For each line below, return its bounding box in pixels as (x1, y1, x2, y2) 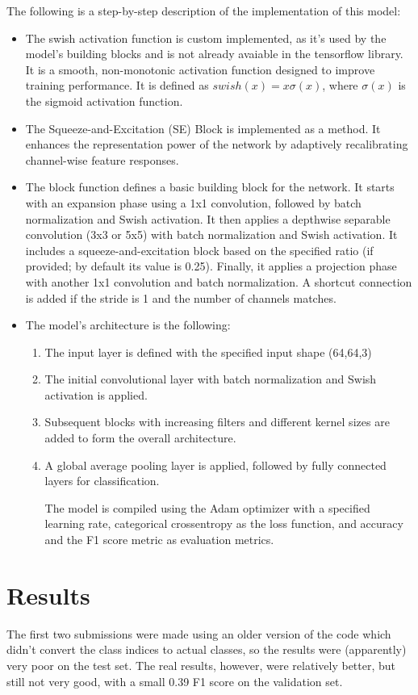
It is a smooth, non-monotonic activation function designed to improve (25, 61, 375, 77)
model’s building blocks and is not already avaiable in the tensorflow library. (25, 45, 403, 62)
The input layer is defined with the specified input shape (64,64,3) (44, 343, 372, 360)
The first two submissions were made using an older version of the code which (6, 625, 391, 642)
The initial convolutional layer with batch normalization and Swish (44, 371, 377, 387)
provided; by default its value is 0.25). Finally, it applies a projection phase (25, 257, 397, 274)
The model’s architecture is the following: (25, 316, 231, 333)
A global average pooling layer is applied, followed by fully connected (44, 456, 387, 473)
